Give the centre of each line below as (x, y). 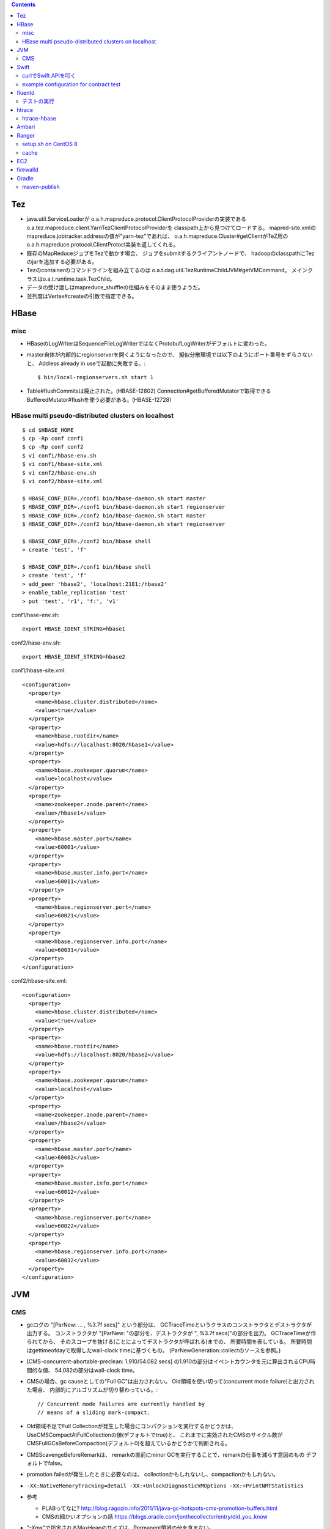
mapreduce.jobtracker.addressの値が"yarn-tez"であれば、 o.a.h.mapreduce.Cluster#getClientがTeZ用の (157, 236)
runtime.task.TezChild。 (85, 279)
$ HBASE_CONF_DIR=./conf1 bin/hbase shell (87, 567)
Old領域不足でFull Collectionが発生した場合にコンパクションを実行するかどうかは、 (132, 1426)
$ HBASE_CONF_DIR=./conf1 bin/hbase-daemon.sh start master (114, 498)
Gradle (25, 178)
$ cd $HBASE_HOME (48, 430)
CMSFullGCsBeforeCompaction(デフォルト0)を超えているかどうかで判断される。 (128, 1443)
